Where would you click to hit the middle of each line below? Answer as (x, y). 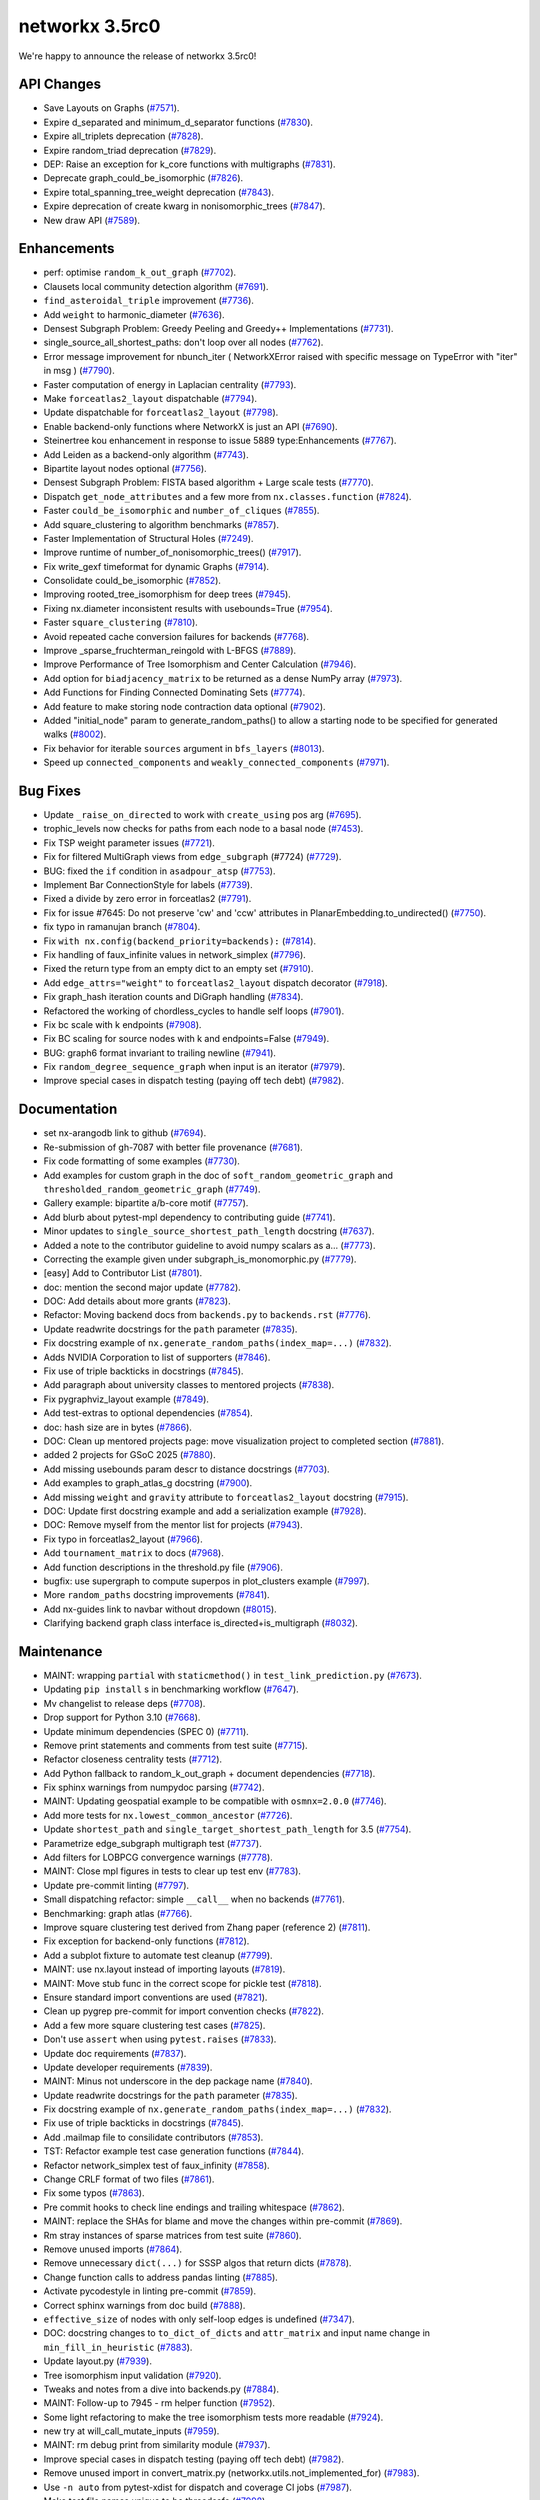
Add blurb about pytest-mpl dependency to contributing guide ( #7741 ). (189, 1217)
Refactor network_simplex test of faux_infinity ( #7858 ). (156, 2165)
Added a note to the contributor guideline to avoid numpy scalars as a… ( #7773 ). (209, 1245)
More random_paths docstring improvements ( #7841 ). (156, 1595)
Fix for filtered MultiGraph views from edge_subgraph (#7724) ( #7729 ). (192, 857)
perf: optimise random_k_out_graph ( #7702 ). (140, 272)
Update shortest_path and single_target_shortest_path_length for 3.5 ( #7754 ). (227, 1829)
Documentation (68, 1109)
